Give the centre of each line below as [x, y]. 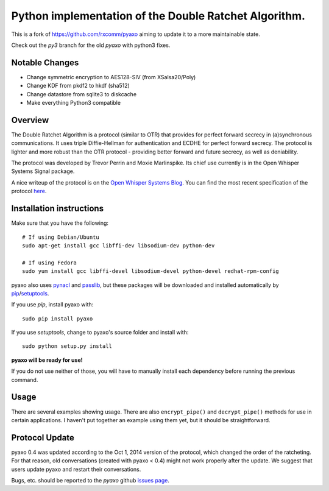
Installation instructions [57, 209]
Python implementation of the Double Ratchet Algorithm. [158, 16]
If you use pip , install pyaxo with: [52, 305]
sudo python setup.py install [67, 346]
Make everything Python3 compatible [74, 103]
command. [25, 380]
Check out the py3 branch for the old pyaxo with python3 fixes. [91, 45]
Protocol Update [43, 438]
